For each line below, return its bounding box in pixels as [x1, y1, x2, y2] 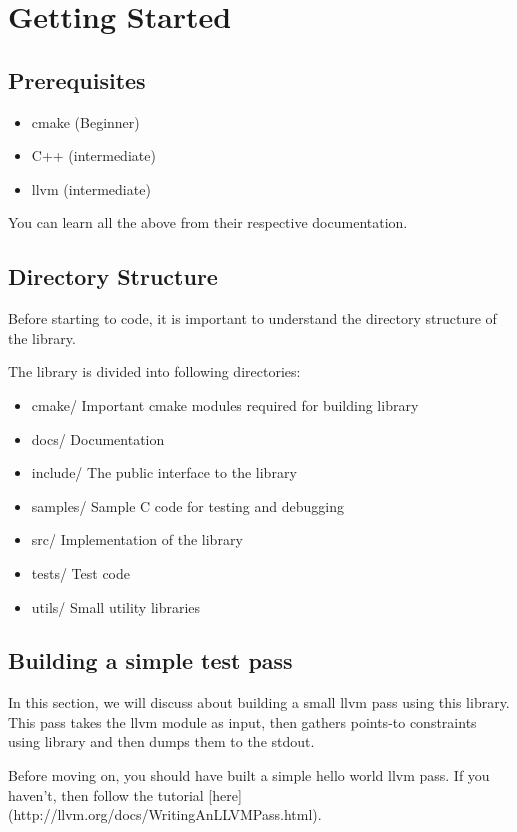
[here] [208, 784, 242, 805]
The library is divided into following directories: [8, 361, 301, 382]
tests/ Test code [31, 562, 130, 583]
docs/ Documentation [31, 428, 165, 449]
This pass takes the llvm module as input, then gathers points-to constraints [8, 711, 477, 732]
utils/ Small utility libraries [31, 596, 201, 617]
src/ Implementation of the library [31, 529, 243, 550]
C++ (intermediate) [31, 145, 156, 166]
